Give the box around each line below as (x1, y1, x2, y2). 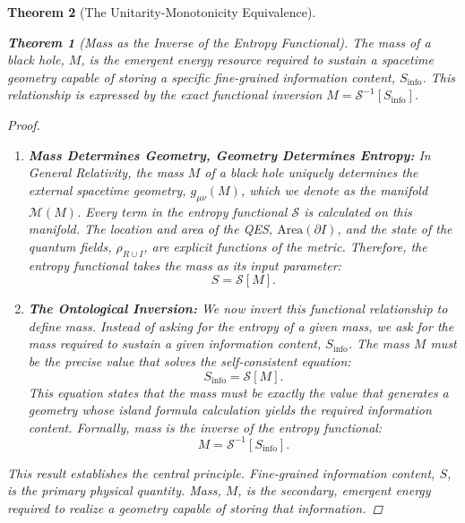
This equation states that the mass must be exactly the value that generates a (28, 382, 449, 401)
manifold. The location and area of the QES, (28, 219, 273, 238)
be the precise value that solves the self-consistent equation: (28, 351, 351, 370)
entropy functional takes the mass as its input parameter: (28, 255, 341, 274)
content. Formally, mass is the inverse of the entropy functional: (28, 417, 383, 436)
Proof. (7, 115, 40, 133)
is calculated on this (304, 201, 412, 220)
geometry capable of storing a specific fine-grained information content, (7, 67, 395, 86)
